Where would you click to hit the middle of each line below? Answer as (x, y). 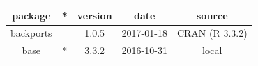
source (212, 15)
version (94, 15)
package (31, 15)
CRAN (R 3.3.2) (212, 33)
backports (31, 33)
